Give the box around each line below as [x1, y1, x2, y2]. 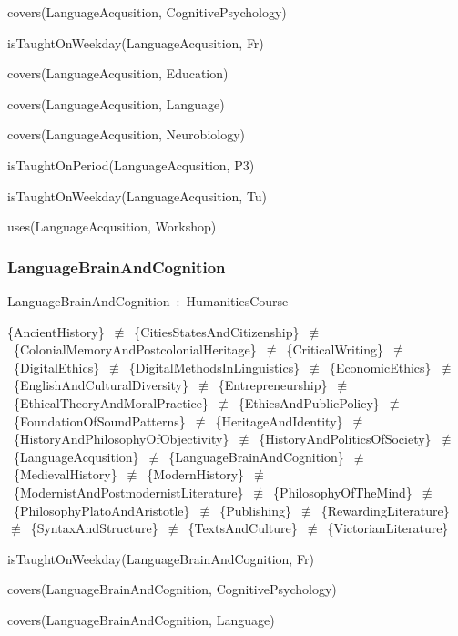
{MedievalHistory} [13, 465, 117, 484]
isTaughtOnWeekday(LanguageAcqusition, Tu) [7, 186, 268, 205]
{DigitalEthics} [13, 357, 100, 376]
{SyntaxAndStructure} [30, 518, 158, 538]
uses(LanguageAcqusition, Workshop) [7, 217, 217, 236]
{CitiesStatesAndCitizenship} [134, 322, 300, 341]
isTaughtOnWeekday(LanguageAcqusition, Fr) [7, 33, 264, 52]
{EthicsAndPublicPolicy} [238, 393, 380, 412]
